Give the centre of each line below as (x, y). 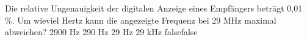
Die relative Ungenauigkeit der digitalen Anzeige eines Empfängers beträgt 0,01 (154, 8)
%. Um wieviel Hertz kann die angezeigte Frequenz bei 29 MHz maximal (141, 20)
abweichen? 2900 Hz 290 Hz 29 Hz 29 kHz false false (101, 32)
